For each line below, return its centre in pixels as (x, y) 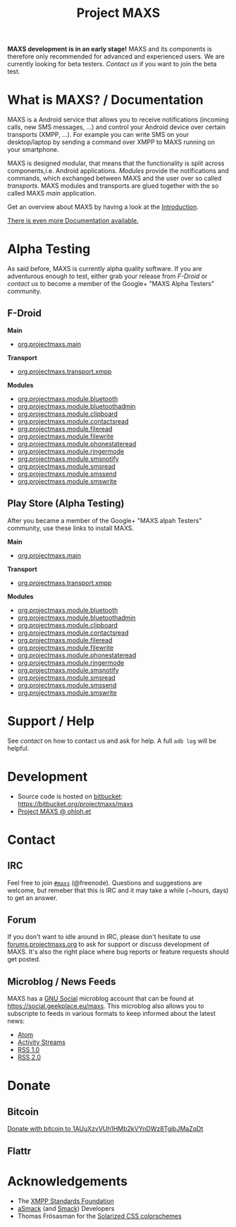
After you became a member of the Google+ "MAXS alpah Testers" (105, 520)
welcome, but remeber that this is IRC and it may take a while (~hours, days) (118, 890)
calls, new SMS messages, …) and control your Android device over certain (117, 127)
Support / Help (51, 721)
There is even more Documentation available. (73, 221)
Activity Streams (41, 1042)
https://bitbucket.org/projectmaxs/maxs (75, 803)
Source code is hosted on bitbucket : (70, 796)
